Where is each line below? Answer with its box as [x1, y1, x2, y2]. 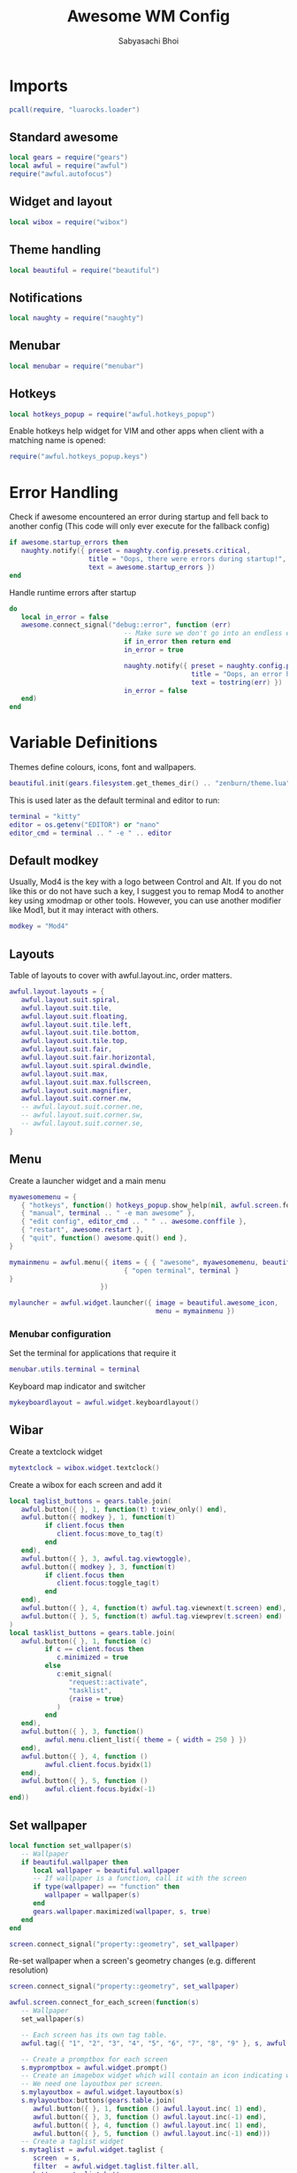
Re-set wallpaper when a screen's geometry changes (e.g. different [9, 1956, 256, 1967]
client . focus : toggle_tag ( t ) [56, 1579, 161, 1588]
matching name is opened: [9, 435, 106, 446]
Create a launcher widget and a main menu [9, 1175, 166, 1186]
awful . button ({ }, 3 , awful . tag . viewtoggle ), [20, 1554, 192, 1563]
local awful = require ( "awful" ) [9, 161, 128, 170]
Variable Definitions [9, 733, 158, 752]
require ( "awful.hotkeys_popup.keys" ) [9, 452, 148, 462]
